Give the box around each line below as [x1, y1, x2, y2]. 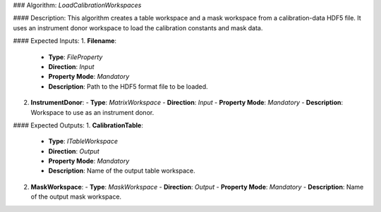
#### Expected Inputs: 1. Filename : [13, 37, 116, 45]
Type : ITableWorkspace [48, 137, 118, 146]
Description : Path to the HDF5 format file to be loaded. [48, 82, 208, 91]
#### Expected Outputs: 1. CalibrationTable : [13, 120, 144, 130]
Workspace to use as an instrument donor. [30, 108, 155, 116]
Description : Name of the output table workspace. [48, 166, 195, 175]
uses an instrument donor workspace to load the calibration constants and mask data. [13, 23, 263, 32]
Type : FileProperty [48, 53, 103, 61]
